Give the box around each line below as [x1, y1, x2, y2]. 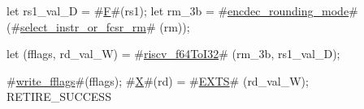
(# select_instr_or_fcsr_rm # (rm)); [6, 18, 190, 35]
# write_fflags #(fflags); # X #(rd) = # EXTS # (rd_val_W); [6, 72, 309, 89]
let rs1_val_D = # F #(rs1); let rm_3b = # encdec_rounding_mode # [6, 2, 358, 19]
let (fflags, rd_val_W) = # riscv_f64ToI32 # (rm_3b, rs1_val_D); [6, 45, 340, 62]
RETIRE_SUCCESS [6, 88, 111, 105]
